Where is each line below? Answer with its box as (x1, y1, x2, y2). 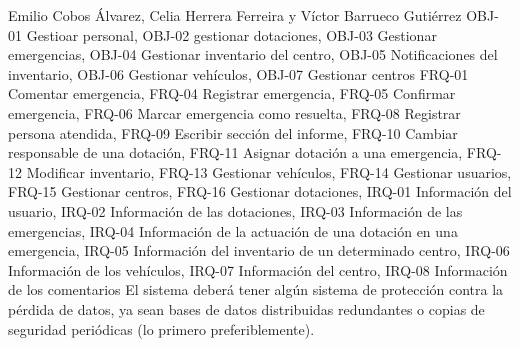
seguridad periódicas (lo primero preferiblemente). (8, 318, 315, 339)
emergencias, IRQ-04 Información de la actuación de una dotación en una (8, 220, 458, 241)
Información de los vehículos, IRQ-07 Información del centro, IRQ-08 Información (8, 259, 508, 280)
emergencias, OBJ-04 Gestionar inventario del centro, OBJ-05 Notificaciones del (8, 44, 498, 65)
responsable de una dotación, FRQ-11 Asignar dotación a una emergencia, (8, 142, 463, 163)
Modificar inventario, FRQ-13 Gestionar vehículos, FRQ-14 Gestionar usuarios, (26, 161, 512, 182)
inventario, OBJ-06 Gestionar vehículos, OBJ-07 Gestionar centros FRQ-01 (8, 63, 469, 84)
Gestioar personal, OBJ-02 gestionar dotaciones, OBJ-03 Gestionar (26, 24, 437, 45)
